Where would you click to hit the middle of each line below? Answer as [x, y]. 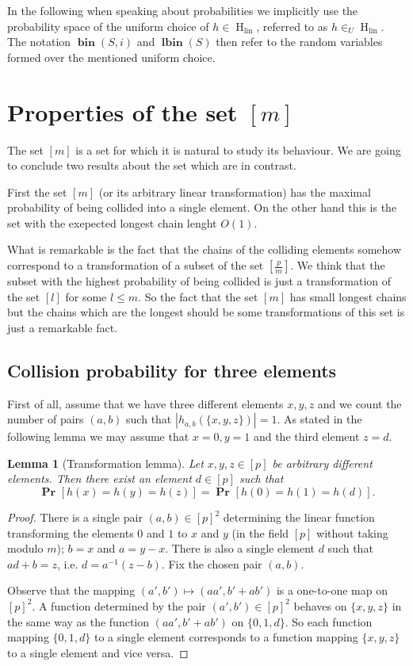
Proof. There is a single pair [75, 517]
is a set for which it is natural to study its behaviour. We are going [238, 149]
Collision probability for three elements [172, 370]
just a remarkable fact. [62, 327]
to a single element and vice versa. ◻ [98, 652]
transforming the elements [71, 532]
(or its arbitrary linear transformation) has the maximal [235, 191]
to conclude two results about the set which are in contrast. [152, 165]
